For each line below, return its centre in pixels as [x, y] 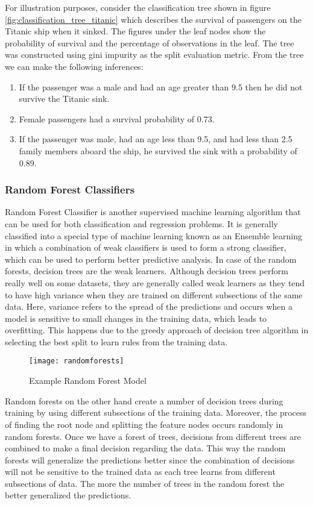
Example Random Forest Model [88, 381]
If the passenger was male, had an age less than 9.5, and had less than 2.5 [156, 139]
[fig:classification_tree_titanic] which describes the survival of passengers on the [153, 19]
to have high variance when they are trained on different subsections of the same [154, 294]
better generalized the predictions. [68, 495]
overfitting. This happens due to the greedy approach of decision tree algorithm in [157, 330]
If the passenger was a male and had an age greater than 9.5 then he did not [161, 86]
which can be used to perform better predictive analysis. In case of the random [151, 259]
